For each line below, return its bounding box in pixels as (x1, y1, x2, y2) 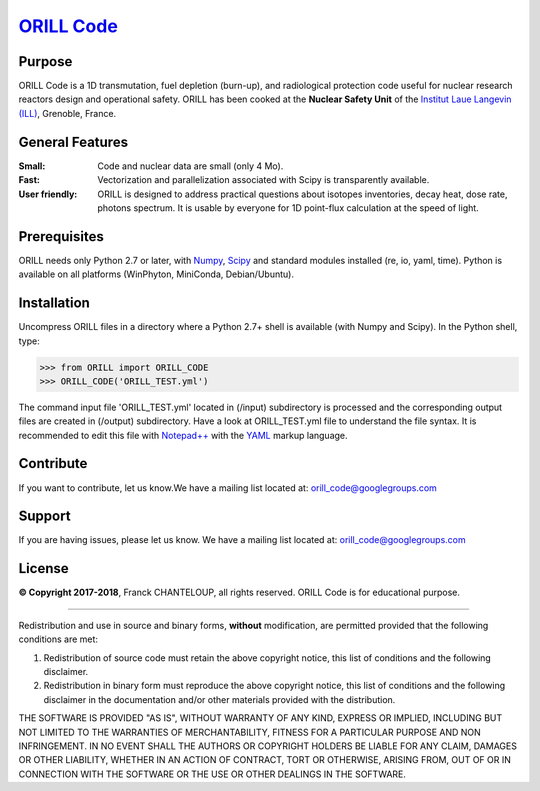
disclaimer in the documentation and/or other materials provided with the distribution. (43, 693, 396, 705)
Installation (18, 295, 90, 312)
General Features (18, 133, 129, 150)
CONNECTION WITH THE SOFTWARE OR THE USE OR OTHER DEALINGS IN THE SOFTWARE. (18, 768, 407, 780)
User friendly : (18, 188, 78, 200)
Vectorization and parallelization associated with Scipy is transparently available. (97, 174, 430, 186)
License (18, 560, 69, 577)
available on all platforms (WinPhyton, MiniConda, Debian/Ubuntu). (18, 268, 295, 280)
